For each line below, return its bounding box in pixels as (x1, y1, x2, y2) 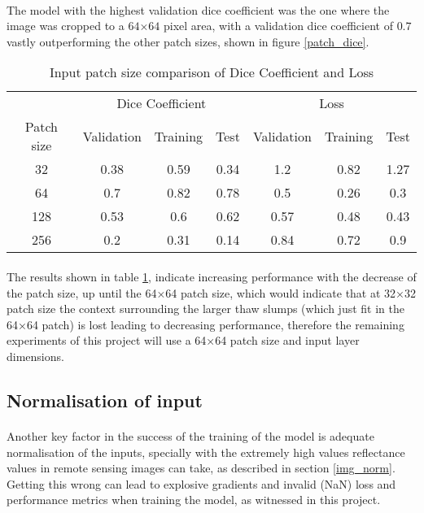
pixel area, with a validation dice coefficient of (163, 17, 393, 34)
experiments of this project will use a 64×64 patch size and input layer (7, 332, 360, 349)
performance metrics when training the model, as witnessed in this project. (7, 491, 381, 508)
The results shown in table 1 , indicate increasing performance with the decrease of (7, 267, 417, 285)
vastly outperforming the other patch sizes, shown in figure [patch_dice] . (7, 33, 369, 50)
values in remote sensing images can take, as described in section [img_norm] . (7, 459, 396, 476)
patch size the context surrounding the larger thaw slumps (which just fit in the (7, 300, 404, 317)
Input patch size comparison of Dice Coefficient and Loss (49, 63, 374, 82)
